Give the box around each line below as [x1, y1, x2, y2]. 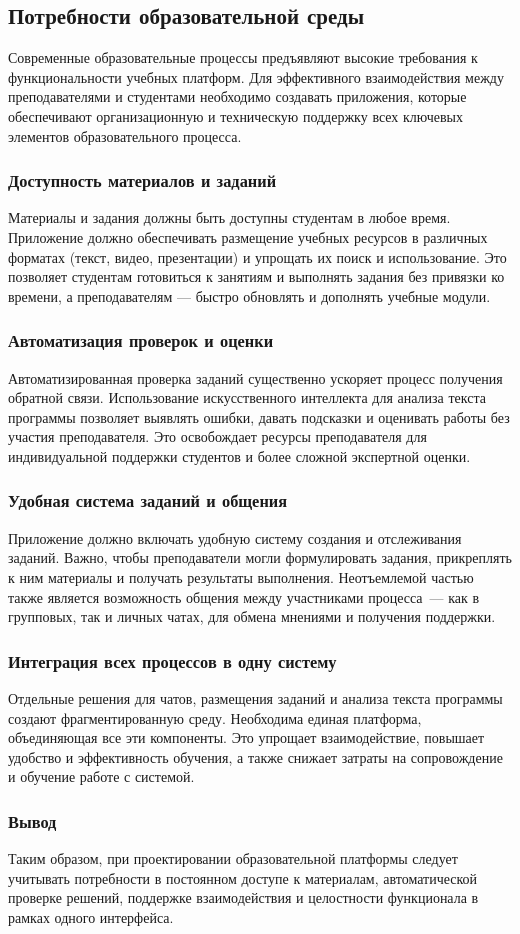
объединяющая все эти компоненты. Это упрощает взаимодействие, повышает [8, 727, 485, 748]
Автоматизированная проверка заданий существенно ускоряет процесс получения [8, 367, 503, 388]
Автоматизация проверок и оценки [8, 328, 274, 353]
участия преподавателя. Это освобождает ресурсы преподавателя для [8, 426, 427, 447]
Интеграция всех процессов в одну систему [8, 648, 337, 673]
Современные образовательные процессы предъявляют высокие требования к [8, 47, 478, 68]
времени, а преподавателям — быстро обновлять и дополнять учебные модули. [8, 285, 491, 306]
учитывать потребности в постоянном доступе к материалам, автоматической [8, 867, 478, 888]
